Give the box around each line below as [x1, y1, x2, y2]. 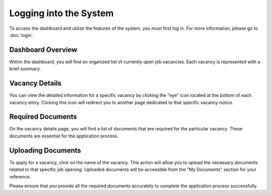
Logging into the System [9, 8, 114, 19]
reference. [9, 173, 31, 179]
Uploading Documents [9, 146, 82, 155]
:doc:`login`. [9, 32, 35, 38]
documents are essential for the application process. [9, 133, 118, 139]
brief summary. [9, 66, 41, 72]
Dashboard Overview [9, 45, 78, 54]
